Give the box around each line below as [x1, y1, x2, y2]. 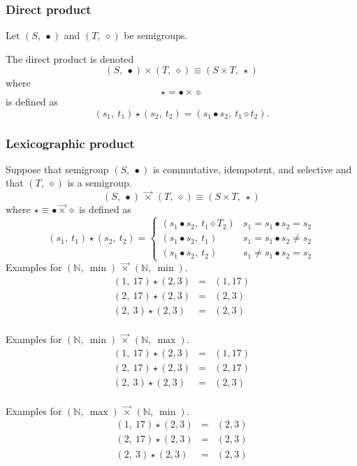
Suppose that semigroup [6, 161, 109, 176]
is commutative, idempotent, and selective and [152, 161, 352, 176]
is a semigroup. [67, 175, 132, 190]
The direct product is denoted [6, 51, 134, 66]
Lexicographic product [6, 134, 135, 152]
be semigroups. [124, 28, 188, 43]
